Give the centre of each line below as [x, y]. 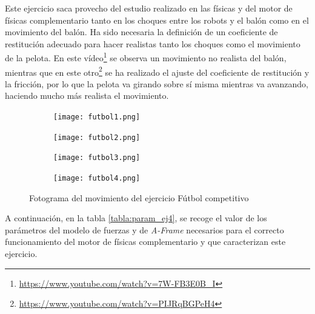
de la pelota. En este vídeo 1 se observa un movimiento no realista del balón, [146, 57]
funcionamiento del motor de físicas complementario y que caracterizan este [145, 242]
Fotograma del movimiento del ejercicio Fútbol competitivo [139, 197]
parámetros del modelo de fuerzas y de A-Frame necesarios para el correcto [144, 229]
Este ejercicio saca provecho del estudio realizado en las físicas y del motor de [149, 8]
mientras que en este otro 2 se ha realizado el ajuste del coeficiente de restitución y [157, 71]
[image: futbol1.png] [97, 117]
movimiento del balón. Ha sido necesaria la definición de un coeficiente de [141, 32]
